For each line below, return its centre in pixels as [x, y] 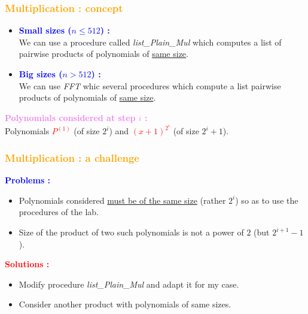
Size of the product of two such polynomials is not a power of [131, 232]
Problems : [28, 180]
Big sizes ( [41, 74]
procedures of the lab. [59, 212]
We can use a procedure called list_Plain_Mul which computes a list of [150, 42]
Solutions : [27, 264]
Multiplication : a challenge [72, 157]
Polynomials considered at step [70, 117]
